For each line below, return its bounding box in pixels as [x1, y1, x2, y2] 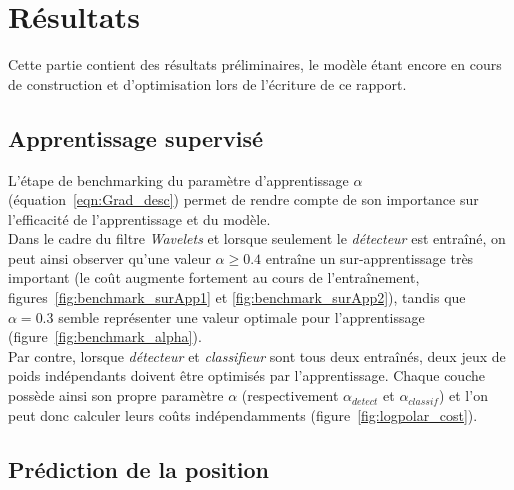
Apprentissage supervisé [8, 122, 264, 153]
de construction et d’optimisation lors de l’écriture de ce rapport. [8, 73, 407, 94]
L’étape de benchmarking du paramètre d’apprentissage [8, 169, 349, 190]
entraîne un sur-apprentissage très [265, 247, 474, 268]
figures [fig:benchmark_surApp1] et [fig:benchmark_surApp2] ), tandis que [8, 287, 466, 308]
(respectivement [241, 385, 339, 406]
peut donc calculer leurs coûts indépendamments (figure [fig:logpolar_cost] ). [8, 404, 478, 425]
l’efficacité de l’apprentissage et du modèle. [8, 208, 271, 229]
